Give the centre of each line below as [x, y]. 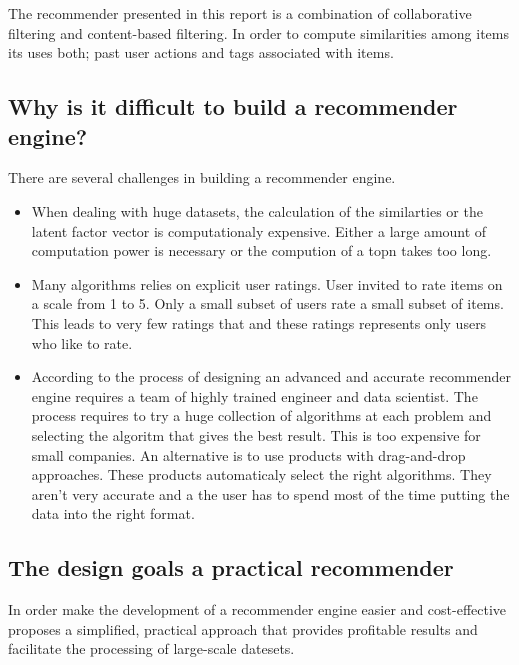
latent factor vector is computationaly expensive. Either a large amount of [259, 230]
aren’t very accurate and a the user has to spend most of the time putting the [270, 493]
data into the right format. [113, 513]
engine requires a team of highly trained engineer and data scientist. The [254, 395]
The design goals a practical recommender [231, 567]
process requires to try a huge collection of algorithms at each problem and [261, 415]
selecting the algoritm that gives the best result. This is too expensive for [256, 434]
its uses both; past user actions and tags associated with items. [201, 52]
